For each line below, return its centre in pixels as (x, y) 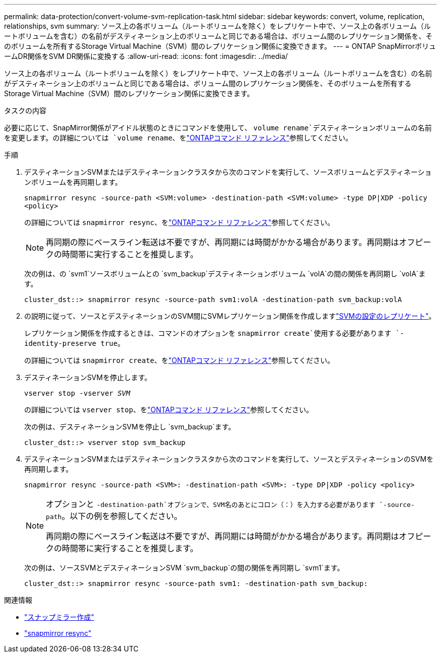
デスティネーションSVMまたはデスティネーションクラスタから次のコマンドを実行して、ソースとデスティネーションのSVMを (229, 459)
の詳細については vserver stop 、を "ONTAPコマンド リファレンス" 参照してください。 (169, 410)
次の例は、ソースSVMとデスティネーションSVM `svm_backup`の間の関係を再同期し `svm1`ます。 (184, 568)
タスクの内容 (25, 111)
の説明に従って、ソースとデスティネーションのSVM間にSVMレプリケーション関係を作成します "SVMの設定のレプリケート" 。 (230, 316)
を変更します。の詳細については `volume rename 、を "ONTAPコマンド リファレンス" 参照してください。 (178, 138)
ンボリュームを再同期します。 (73, 182)
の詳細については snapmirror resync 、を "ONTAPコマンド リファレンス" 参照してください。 (179, 222)
